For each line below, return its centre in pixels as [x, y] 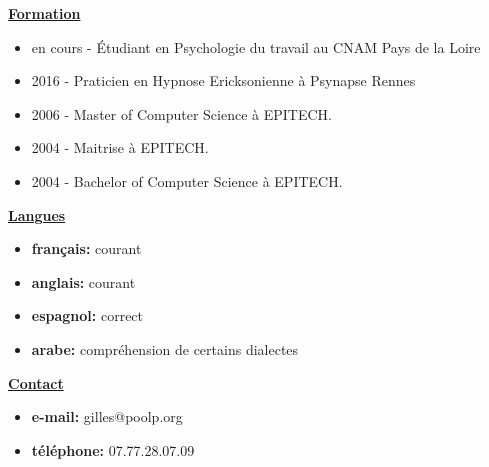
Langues [37, 214]
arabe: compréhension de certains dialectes [165, 348]
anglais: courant [83, 281]
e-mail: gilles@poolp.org [107, 416]
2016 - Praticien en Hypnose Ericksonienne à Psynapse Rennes [223, 80]
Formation [44, 13]
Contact [36, 382]
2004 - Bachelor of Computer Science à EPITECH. [187, 180]
